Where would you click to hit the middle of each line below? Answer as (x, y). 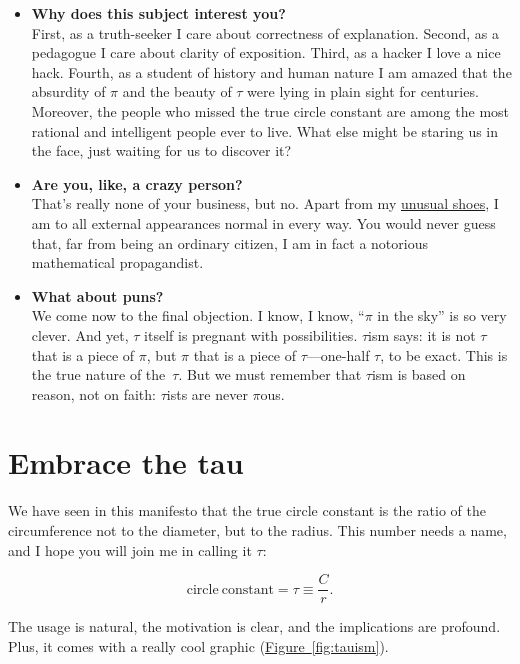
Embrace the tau (126, 462)
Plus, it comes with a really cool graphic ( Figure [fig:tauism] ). (198, 645)
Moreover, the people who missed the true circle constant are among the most (270, 110)
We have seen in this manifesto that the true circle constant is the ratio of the (247, 510)
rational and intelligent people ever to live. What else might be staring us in (265, 130)
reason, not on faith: (93, 393)
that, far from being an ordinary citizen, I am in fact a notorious (229, 242)
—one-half (338, 354)
